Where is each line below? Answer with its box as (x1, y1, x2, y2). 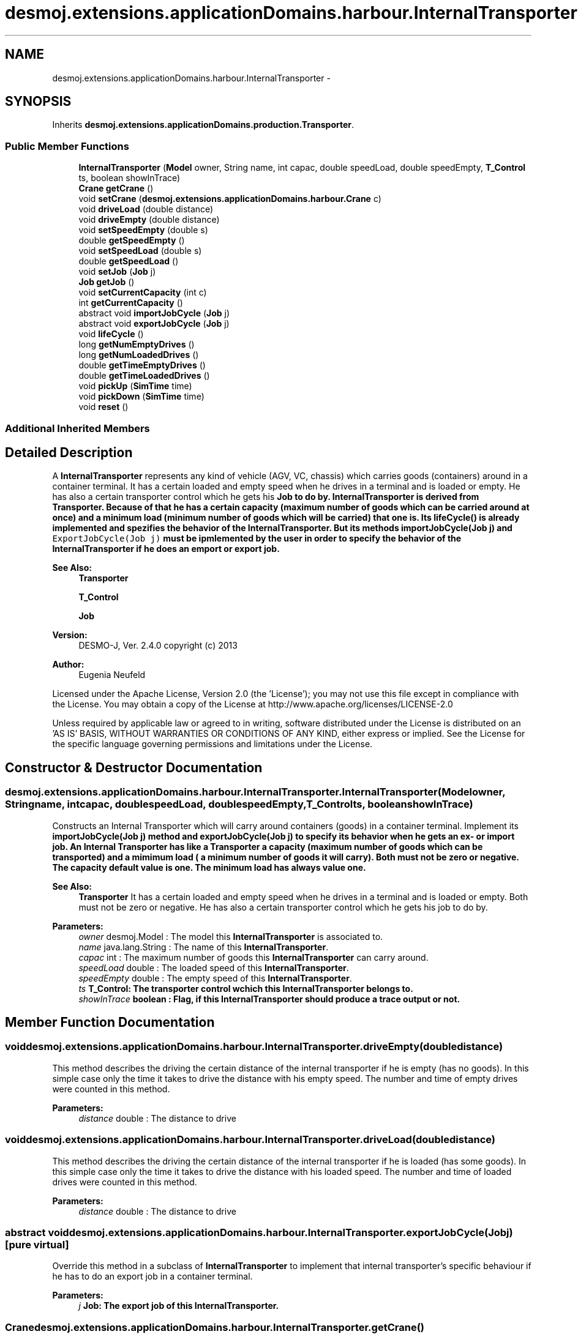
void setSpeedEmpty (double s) (78, 225, 208, 236)
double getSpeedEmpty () (78, 235, 185, 246)
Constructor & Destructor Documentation (5, 759, 263, 775)
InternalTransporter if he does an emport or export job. (52, 543, 280, 554)
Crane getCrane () (78, 183, 154, 194)
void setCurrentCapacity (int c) (78, 287, 207, 298)
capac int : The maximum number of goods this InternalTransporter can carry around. (78, 952, 429, 963)
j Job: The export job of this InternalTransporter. (78, 1300, 279, 1311)
